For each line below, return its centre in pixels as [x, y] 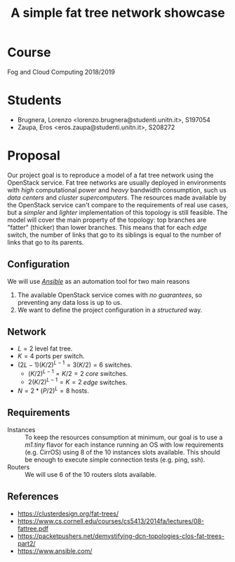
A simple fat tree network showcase [118, 13]
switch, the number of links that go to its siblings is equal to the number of [114, 235]
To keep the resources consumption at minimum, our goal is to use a [124, 437]
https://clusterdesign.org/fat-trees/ [68, 514]
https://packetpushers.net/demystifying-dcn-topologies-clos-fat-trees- [121, 536]
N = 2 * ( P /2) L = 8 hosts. [53, 390]
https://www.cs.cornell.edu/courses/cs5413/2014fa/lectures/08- [111, 521]
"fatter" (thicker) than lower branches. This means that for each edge [107, 227]
